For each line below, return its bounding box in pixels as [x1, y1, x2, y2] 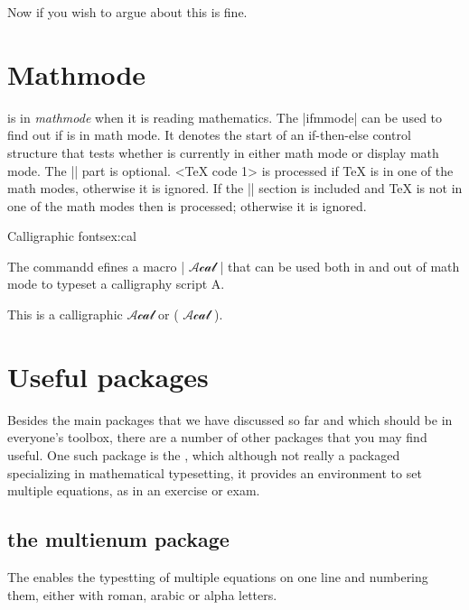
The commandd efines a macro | [7, 256, 185, 275]
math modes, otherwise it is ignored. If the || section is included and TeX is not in [7, 179, 463, 198]
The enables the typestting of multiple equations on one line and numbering [7, 567, 428, 586]
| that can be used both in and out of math [220, 256, 460, 275]
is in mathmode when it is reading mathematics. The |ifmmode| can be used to [7, 107, 443, 126]
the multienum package [7, 525, 230, 553]
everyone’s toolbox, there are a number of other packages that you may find [7, 428, 427, 447]
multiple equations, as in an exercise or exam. [7, 481, 260, 500]
